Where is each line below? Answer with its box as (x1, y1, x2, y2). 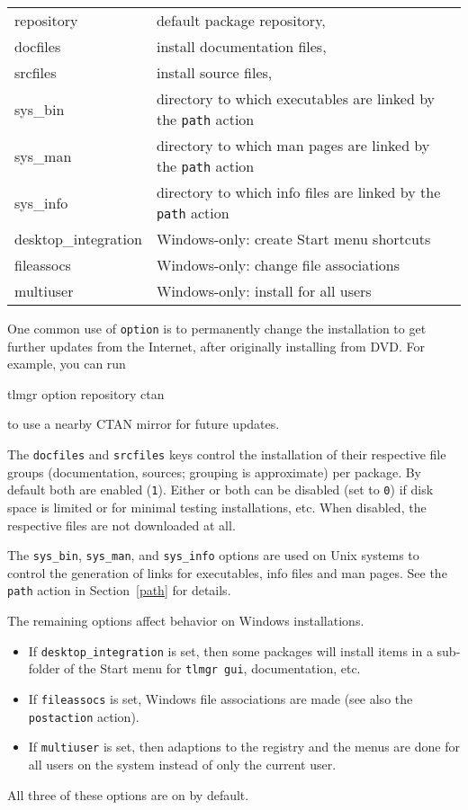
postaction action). (28, 707, 139, 725)
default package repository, (156, 10, 326, 31)
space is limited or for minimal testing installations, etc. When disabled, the (7, 497, 427, 516)
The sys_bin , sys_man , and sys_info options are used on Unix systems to (7, 546, 419, 565)
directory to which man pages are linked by (156, 135, 430, 156)
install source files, (156, 62, 273, 83)
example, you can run (7, 354, 126, 373)
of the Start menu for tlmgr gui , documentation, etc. (64, 659, 361, 678)
